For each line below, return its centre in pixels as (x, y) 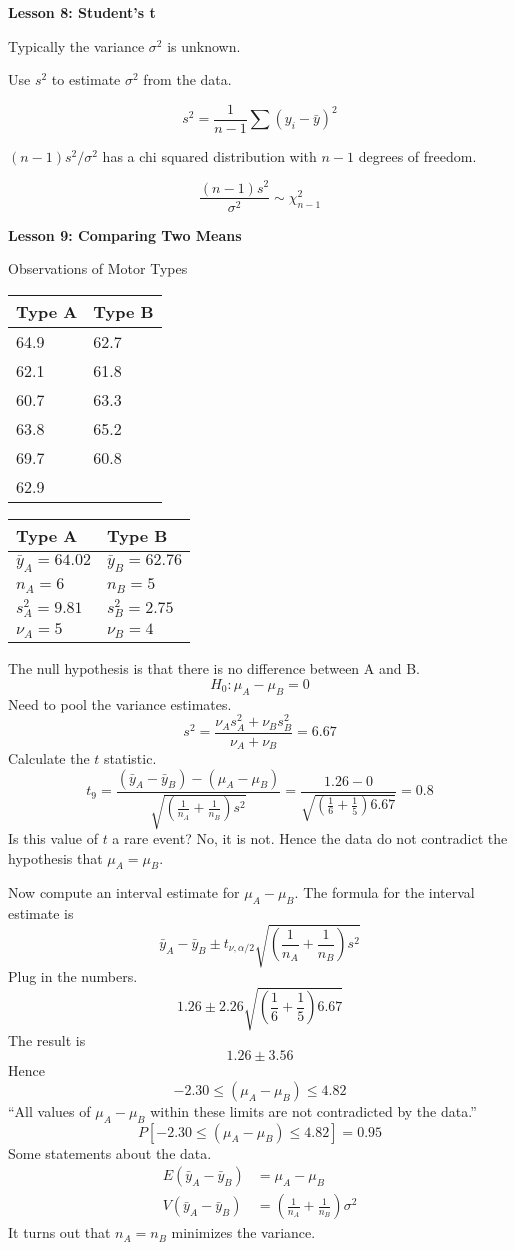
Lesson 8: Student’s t (82, 12)
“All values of (49, 1110)
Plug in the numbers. (73, 976)
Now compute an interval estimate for (124, 892)
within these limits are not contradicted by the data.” (313, 1110)
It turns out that (59, 1232)
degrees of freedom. (417, 155)
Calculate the (49, 758)
